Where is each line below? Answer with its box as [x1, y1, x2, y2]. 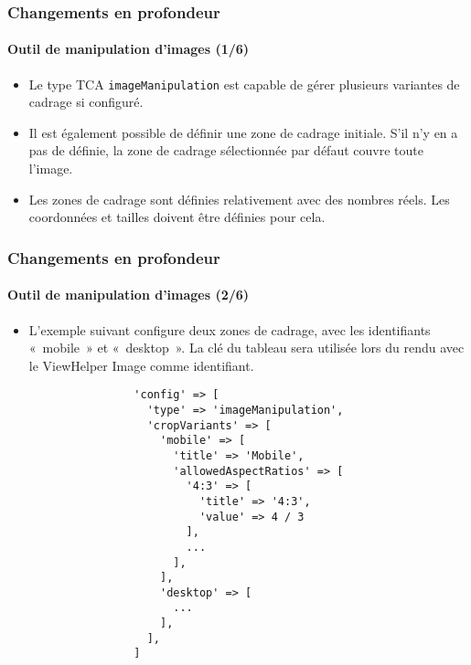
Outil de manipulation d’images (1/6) [7, 39, 250, 58]
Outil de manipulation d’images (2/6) [7, 285, 250, 304]
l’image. [28, 159, 73, 178]
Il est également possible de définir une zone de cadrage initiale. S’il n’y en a [28, 122, 458, 142]
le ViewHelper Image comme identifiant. [28, 355, 254, 375]
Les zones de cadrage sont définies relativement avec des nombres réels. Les [28, 189, 450, 208]
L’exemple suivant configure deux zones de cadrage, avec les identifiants [28, 320, 431, 339]
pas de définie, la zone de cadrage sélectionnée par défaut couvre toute [28, 141, 423, 160]
